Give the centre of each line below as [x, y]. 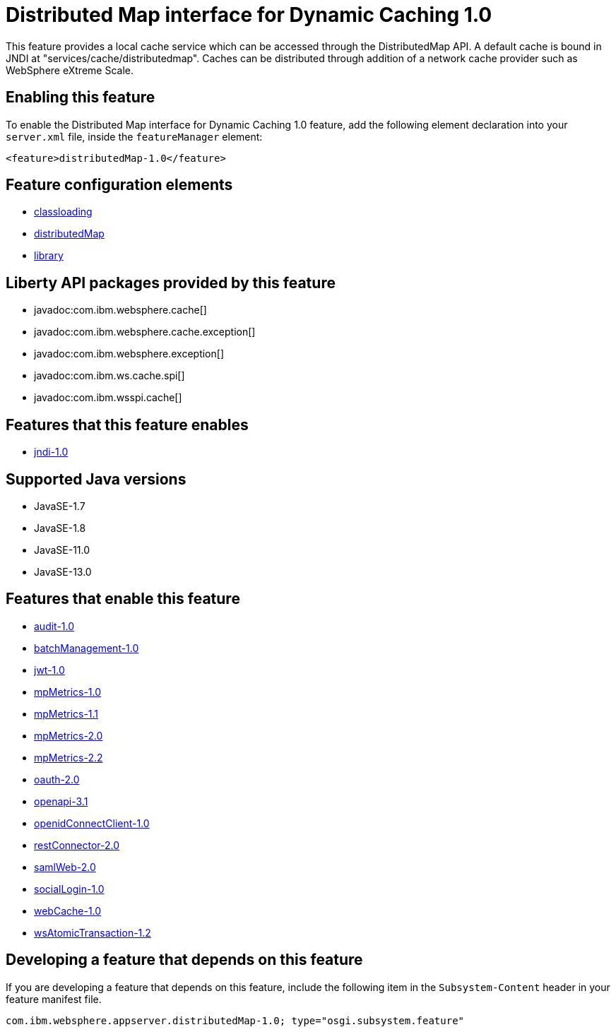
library [49, 256]
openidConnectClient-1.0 [92, 823]
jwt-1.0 [49, 670]
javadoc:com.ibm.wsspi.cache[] [108, 398]
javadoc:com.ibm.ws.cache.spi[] [109, 376]
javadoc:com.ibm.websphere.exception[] [129, 354]
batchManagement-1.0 [87, 648]
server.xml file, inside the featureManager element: [134, 136]
